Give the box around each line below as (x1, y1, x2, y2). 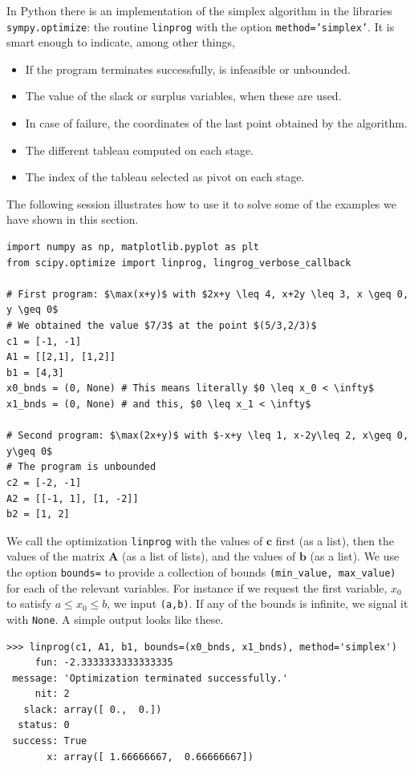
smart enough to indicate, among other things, (6, 34, 235, 51)
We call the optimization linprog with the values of (6, 532, 263, 548)
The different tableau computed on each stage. (25, 141, 254, 158)
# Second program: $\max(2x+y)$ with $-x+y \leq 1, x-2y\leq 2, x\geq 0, (6, 430, 409, 442)
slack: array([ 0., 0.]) (23, 703, 162, 715)
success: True (12, 735, 87, 747)
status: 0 (18, 719, 70, 731)
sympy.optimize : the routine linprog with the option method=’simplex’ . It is (6, 18, 395, 34)
